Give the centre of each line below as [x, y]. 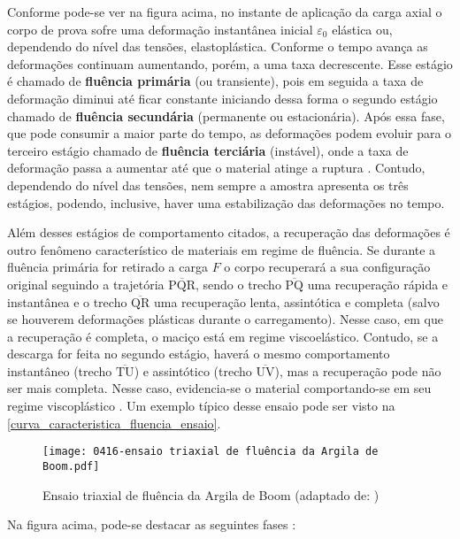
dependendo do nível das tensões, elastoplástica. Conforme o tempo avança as [218, 46]
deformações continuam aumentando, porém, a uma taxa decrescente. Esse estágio [230, 63]
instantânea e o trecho [67, 301]
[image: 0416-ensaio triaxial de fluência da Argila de [211, 452]
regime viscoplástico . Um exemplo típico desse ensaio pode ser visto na [201, 406]
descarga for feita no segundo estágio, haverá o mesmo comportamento [199, 354]
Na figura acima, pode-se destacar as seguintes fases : [152, 524]
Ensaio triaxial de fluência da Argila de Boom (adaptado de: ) [211, 494]
